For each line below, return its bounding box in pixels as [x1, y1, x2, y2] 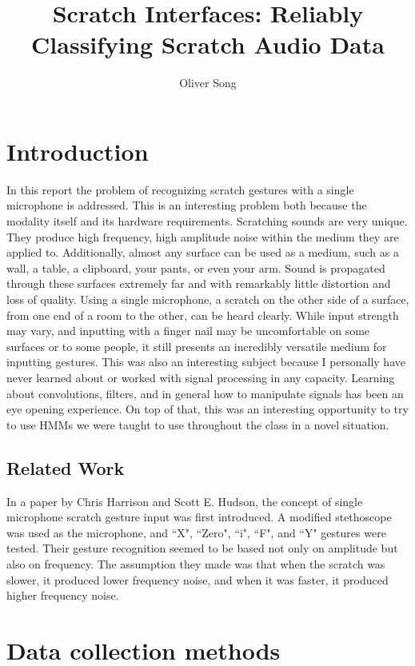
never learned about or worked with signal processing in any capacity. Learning [6, 369, 395, 385]
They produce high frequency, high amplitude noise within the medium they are [6, 228, 399, 245]
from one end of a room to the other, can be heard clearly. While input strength [6, 306, 399, 323]
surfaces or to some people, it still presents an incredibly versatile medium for [6, 337, 387, 354]
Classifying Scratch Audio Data [31, 28, 385, 61]
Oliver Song [179, 74, 237, 91]
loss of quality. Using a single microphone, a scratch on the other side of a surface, [6, 291, 409, 307]
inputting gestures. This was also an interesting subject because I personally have [6, 353, 405, 370]
